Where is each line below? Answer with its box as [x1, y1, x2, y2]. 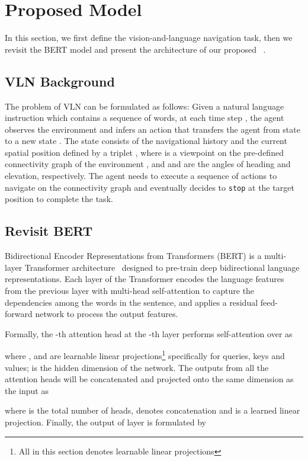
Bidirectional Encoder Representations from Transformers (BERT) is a [5, 249, 262, 262]
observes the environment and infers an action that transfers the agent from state [5, 123, 300, 135]
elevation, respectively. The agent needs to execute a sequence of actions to [5, 169, 277, 182]
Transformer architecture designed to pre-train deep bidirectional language [24, 261, 300, 273]
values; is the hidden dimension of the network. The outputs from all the [5, 361, 269, 373]
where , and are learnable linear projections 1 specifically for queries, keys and [5, 348, 285, 361]
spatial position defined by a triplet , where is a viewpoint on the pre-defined [5, 146, 284, 158]
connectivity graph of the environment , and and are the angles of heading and [5, 158, 291, 170]
